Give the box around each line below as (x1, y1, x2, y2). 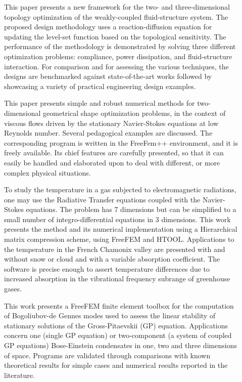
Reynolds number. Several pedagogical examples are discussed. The (4, 128, 213, 138)
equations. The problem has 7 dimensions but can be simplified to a (26, 204, 236, 215)
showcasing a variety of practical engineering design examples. (4, 80, 196, 91)
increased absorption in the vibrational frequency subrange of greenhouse (4, 273, 230, 284)
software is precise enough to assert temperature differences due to (4, 263, 210, 274)
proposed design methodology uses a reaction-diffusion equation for (4, 21, 212, 32)
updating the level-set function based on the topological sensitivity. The (4, 31, 226, 41)
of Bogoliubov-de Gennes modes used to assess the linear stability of (4, 310, 216, 321)
